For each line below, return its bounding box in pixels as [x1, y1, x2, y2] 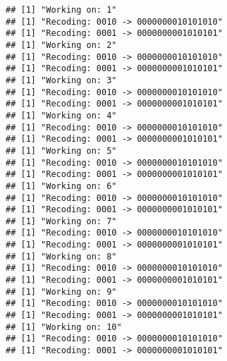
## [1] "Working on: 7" [6, 216, 117, 226]
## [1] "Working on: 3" [6, 75, 117, 85]
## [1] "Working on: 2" [6, 39, 117, 50]
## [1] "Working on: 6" [6, 180, 117, 191]
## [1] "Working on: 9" [6, 286, 117, 297]
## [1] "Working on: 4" [6, 110, 117, 121]
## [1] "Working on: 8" [6, 251, 117, 262]
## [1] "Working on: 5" [6, 145, 117, 156]
